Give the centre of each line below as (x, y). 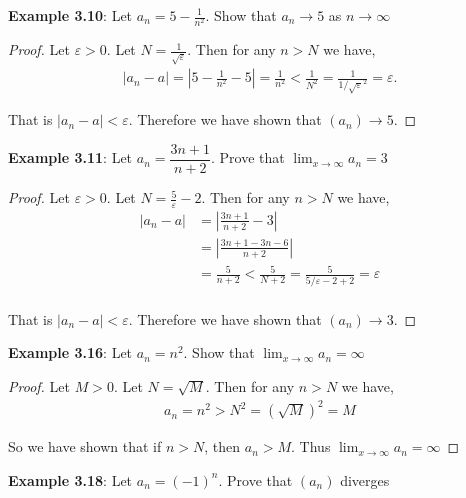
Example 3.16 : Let (70, 352)
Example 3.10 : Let (70, 15)
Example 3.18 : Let (70, 479)
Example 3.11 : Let (70, 157)
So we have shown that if (85, 446)
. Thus (311, 446)
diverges (365, 479)
